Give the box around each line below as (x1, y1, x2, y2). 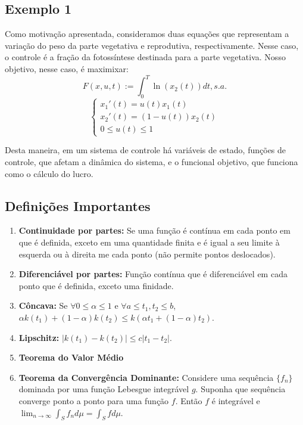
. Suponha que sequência (195, 383, 286, 395)
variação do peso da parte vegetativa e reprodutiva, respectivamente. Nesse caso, (5, 39, 299, 51)
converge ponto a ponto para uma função (18, 394, 169, 407)
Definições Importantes (5, 196, 151, 215)
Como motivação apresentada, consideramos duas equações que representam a (5, 27, 289, 40)
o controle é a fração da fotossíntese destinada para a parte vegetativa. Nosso (5, 51, 286, 63)
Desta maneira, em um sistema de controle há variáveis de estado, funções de (5, 144, 286, 156)
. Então (175, 394, 202, 407)
